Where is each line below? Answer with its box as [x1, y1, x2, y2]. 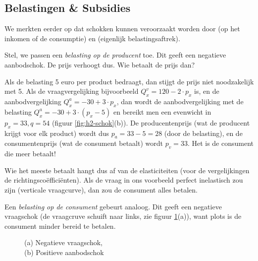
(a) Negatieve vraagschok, [24, 237, 103, 248]
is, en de [194, 86, 219, 96]
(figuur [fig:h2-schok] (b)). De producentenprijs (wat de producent [52, 117, 250, 128]
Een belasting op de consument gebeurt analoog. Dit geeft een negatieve [4, 201, 222, 211]
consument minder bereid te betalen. [4, 220, 116, 231]
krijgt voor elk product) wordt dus [4, 128, 109, 138]
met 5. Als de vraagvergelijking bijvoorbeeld [4, 86, 139, 96]
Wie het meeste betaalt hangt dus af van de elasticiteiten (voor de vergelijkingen [4, 165, 250, 175]
